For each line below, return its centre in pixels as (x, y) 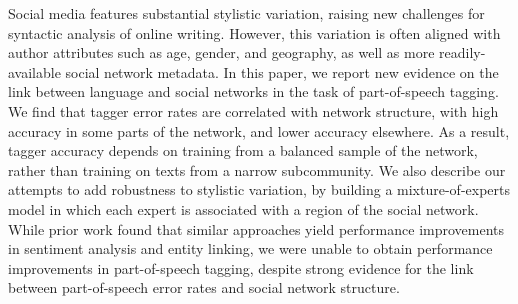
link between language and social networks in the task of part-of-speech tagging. (253, 91)
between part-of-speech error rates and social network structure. (204, 287)
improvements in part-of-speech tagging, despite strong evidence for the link (241, 267)
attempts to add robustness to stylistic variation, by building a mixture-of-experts (259, 189)
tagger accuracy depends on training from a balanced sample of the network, (243, 150)
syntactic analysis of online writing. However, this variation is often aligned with (254, 32)
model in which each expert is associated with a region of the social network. (243, 208)
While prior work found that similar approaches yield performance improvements (256, 228)
